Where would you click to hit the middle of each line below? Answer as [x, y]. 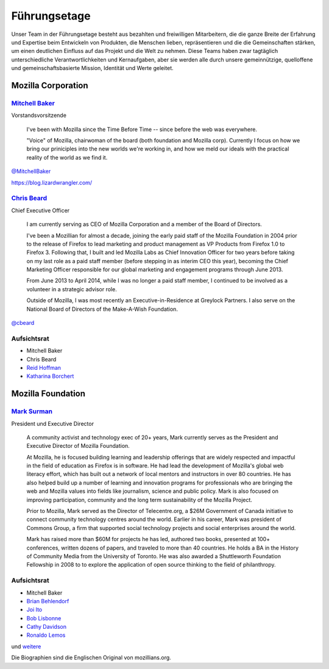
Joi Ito [34, 610]
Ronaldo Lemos [46, 635]
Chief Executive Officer [41, 210]
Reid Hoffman [44, 367]
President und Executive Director [53, 423]
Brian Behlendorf [48, 601]
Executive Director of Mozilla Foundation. [78, 446]
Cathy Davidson [47, 627]
